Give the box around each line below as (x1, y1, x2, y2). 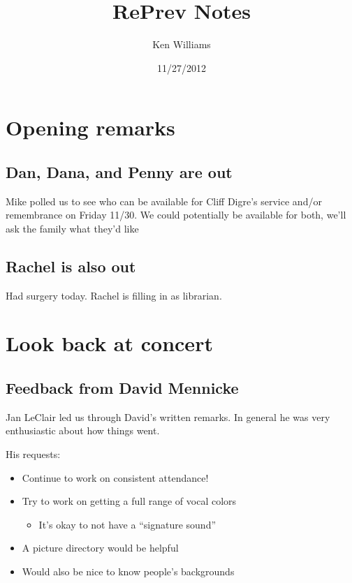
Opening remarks (6, 113, 175, 142)
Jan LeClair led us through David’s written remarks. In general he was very (6, 409, 330, 424)
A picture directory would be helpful (22, 540, 179, 555)
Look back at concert (6, 329, 213, 357)
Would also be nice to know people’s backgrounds (22, 564, 235, 579)
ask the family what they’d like (6, 221, 139, 235)
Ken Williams (152, 37, 211, 52)
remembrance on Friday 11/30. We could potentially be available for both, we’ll (6, 207, 346, 222)
